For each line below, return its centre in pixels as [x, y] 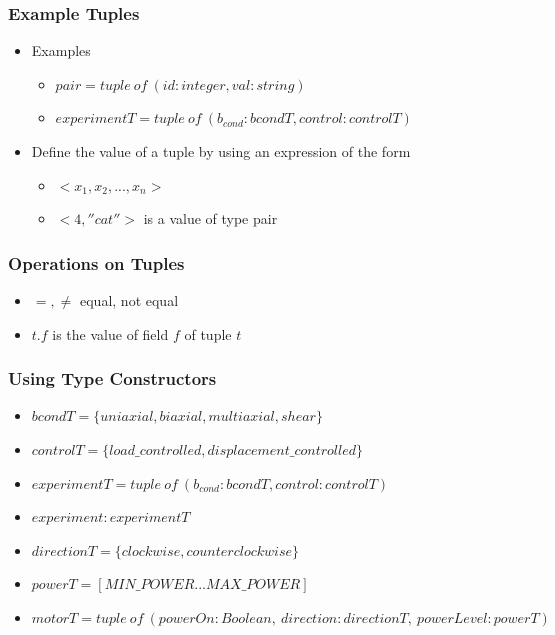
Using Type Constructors [112, 378]
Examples [61, 50]
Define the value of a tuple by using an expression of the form [221, 151]
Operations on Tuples [96, 262]
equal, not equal [129, 300]
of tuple [208, 333]
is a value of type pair [210, 218]
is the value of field [110, 333]
